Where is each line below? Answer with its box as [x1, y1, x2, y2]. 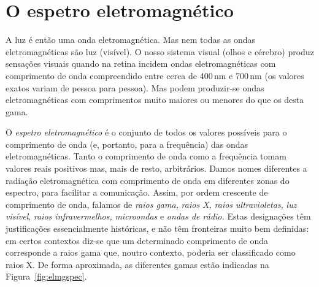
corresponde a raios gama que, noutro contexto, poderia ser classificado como [6, 246, 296, 259]
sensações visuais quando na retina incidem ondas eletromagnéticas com [6, 57, 276, 70]
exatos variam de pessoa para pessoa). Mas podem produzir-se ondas [6, 81, 264, 94]
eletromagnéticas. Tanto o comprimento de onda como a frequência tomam [6, 150, 286, 163]
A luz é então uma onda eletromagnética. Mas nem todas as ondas [6, 33, 256, 46]
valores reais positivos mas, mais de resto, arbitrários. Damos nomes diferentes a [6, 162, 307, 175]
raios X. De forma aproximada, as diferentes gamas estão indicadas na [6, 258, 269, 270]
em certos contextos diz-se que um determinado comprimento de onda [6, 234, 269, 247]
